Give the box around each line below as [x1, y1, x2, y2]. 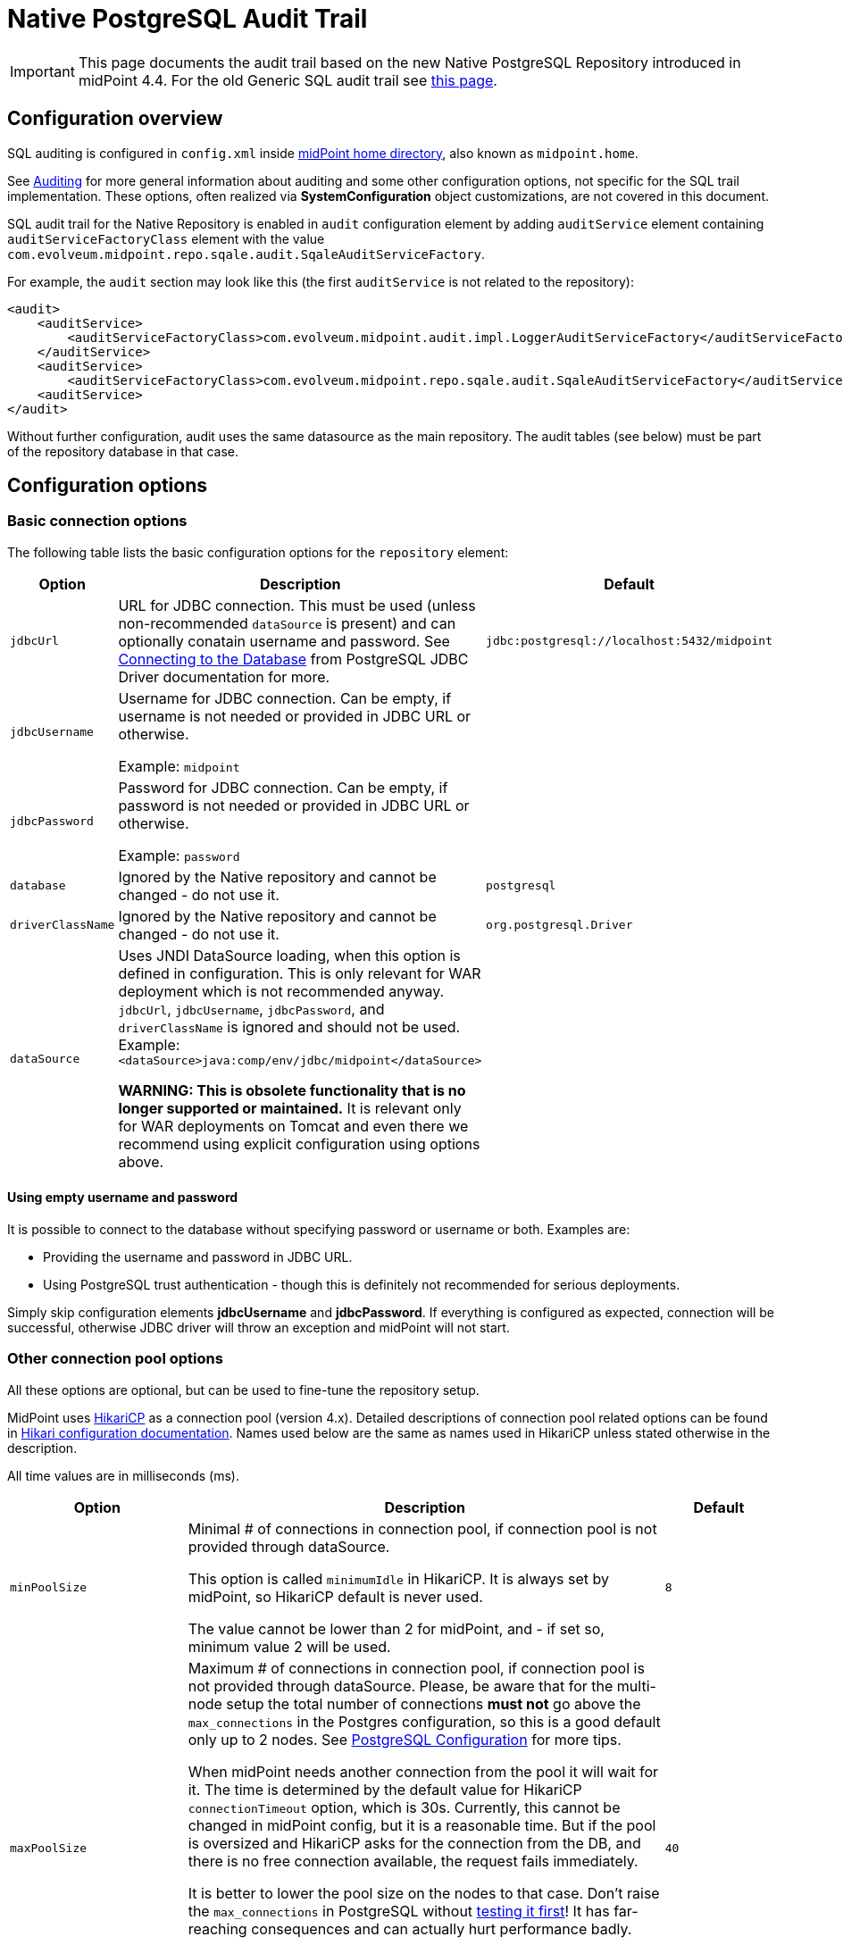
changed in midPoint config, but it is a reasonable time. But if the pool [188, 1816, 656, 1834]
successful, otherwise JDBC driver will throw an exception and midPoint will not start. [7, 1320, 510, 1336]
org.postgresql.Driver [486, 918, 633, 932]
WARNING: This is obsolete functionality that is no [118, 1081, 466, 1099]
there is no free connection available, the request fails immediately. [188, 1851, 639, 1870]
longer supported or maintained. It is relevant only [118, 1098, 462, 1117]
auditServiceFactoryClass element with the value [7, 230, 325, 246]
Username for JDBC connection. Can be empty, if [118, 689, 452, 707]
